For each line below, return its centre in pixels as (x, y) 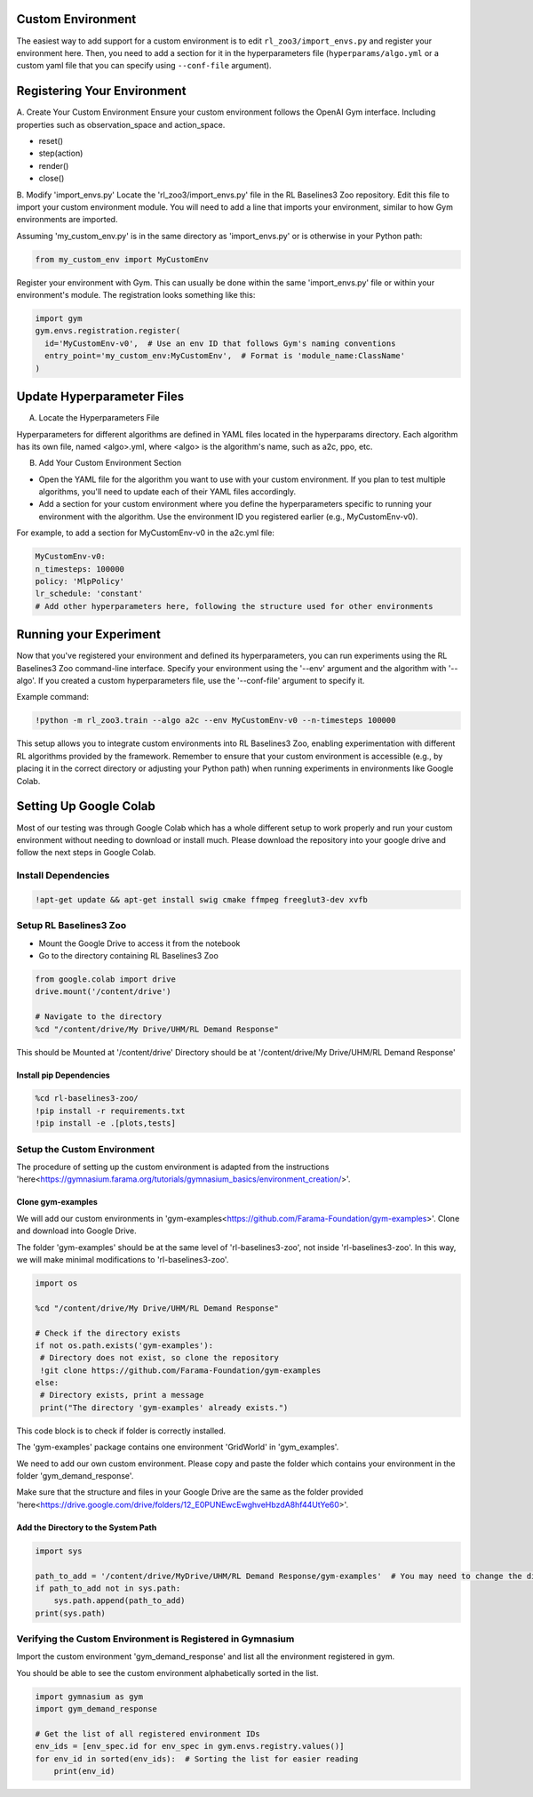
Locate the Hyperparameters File (99, 418)
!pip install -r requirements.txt (110, 1111)
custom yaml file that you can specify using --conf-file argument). (144, 66)
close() (52, 179)
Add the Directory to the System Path (87, 1527)
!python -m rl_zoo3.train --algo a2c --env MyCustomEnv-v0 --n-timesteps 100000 (215, 721)
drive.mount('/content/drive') (103, 992)
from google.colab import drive (106, 979)
